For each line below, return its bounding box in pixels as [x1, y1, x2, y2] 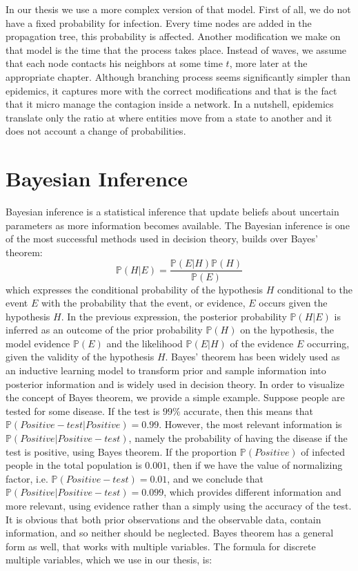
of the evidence [230, 336, 294, 350]
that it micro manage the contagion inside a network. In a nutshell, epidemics [6, 97, 334, 111]
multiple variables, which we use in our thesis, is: [6, 552, 212, 567]
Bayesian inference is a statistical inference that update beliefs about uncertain [6, 204, 339, 219]
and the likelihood [106, 336, 183, 350]
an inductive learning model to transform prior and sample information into [6, 363, 326, 378]
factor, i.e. [6, 471, 48, 485]
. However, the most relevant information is [159, 417, 342, 432]
